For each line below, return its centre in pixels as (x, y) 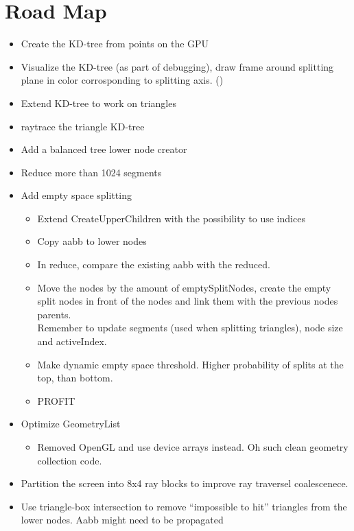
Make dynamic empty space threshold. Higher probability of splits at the (190, 364)
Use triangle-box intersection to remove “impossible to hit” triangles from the (184, 506)
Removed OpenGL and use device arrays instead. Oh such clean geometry (193, 447)
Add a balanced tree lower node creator (104, 149)
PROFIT (56, 400)
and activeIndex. (72, 341)
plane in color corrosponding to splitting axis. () (122, 80)
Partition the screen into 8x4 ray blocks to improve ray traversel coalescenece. (185, 483)
